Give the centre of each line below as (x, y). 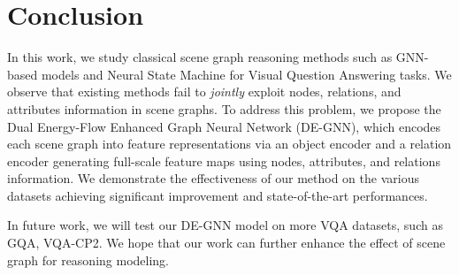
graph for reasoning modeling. (88, 260)
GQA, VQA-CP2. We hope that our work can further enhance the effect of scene (226, 243)
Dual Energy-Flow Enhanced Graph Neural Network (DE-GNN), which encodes (224, 126)
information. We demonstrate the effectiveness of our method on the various (213, 178)
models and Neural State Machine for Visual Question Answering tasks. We (246, 74)
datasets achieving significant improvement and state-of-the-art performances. (218, 195)
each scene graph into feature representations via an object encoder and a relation (229, 144)
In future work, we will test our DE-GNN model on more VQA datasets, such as (225, 225)
